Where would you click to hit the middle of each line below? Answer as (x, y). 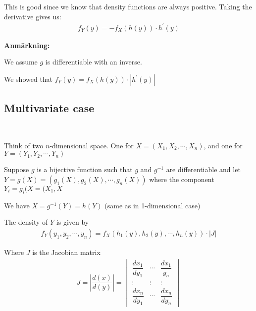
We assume (21, 62)
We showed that (28, 79)
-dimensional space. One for (92, 145)
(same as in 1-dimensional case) (153, 205)
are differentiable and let (203, 169)
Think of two (24, 145)
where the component (182, 179)
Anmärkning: (27, 45)
